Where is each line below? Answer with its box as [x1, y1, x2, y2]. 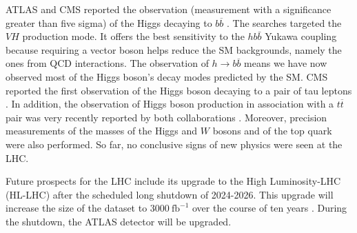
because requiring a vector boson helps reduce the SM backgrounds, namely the [6, 42, 342, 57]
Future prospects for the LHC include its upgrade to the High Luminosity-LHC [6, 174, 341, 188]
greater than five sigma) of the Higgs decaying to [6, 15, 212, 30]
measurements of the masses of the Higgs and [6, 123, 198, 138]
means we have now [244, 56, 327, 70]
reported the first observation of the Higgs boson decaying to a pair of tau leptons [6, 83, 352, 97]
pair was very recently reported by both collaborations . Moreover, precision [6, 110, 327, 124]
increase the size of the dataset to [6, 201, 147, 215]
